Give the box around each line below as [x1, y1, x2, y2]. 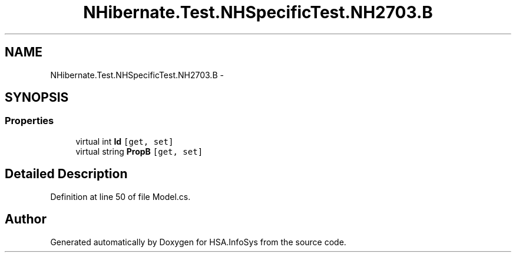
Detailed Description [5, 166, 128, 182]
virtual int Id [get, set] [75, 136, 174, 146]
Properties [5, 115, 54, 127]
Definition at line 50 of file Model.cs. [50, 191, 191, 202]
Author [5, 212, 47, 227]
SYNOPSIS [5, 90, 69, 105]
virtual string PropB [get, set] [75, 146, 203, 156]
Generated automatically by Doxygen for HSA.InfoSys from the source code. [50, 236, 346, 247]
